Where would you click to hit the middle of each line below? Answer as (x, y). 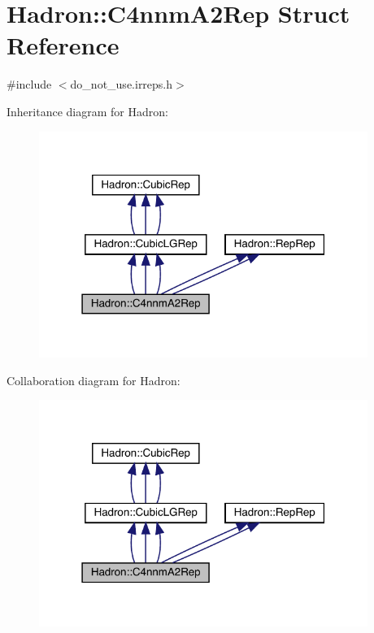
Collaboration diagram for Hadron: (93, 380)
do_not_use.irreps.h (122, 84)
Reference (63, 45)
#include (29, 84)
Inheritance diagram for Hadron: (87, 111)
